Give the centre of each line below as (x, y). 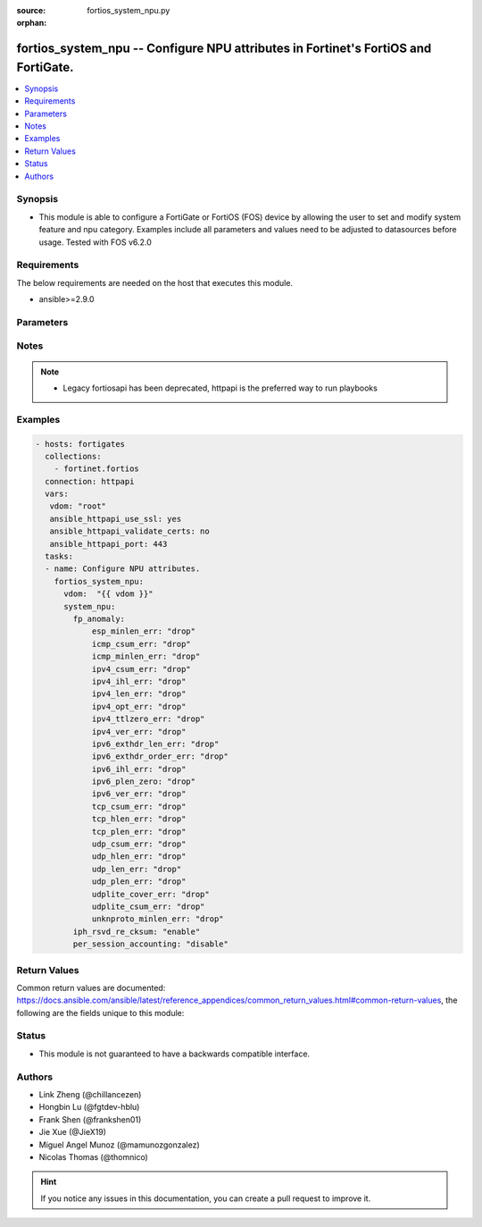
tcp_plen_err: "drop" (139, 832)
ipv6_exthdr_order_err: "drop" (160, 756)
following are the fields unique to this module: (100, 1013)
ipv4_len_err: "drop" (139, 694)
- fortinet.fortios (97, 469)
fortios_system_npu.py (129, 10)
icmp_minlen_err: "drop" (146, 656)
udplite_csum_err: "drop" (148, 906)
